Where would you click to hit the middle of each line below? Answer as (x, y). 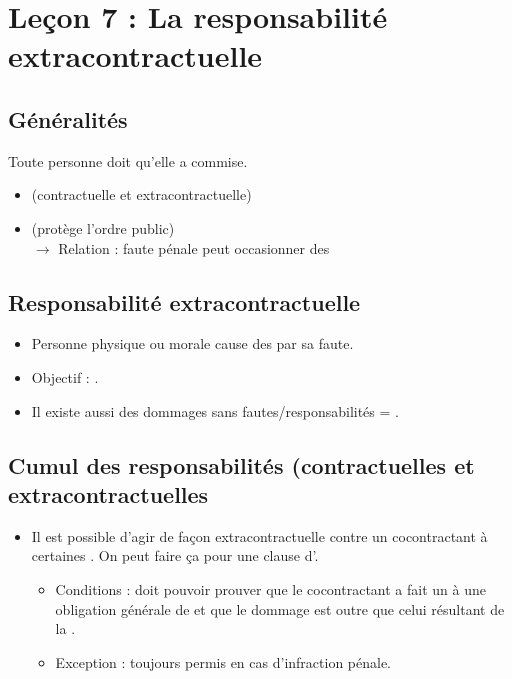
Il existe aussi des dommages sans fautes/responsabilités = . (215, 410)
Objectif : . (65, 376)
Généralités (68, 118)
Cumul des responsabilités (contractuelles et (241, 464)
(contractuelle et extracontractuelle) (141, 194)
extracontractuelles (108, 493)
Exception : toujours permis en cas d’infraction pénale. (223, 661)
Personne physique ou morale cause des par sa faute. (192, 343)
